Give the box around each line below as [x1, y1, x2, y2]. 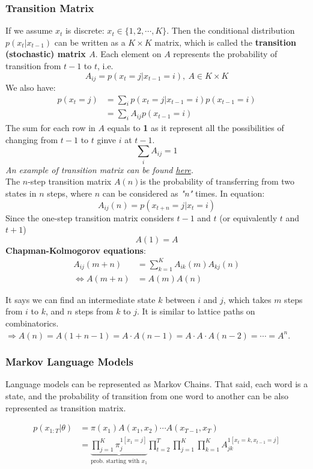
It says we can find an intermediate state [5, 293, 156, 305]
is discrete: [65, 24, 105, 37]
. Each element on [95, 48, 162, 60]
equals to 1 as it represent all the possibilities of [107, 121, 284, 134]
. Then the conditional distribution [166, 24, 295, 37]
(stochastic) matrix [5, 48, 86, 60]
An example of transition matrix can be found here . [5, 163, 194, 176]
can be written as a [54, 35, 126, 48]
